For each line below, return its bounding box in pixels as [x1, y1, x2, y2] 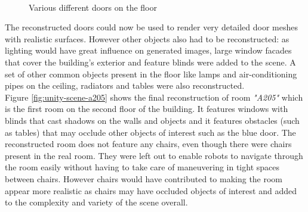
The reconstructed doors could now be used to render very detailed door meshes [5, 21, 298, 33]
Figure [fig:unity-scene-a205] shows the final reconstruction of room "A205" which [5, 91, 303, 103]
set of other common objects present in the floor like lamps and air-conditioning [5, 67, 297, 80]
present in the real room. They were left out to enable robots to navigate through [5, 149, 303, 161]
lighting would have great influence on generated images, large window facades [5, 44, 292, 57]
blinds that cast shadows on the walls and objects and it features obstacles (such [5, 114, 300, 126]
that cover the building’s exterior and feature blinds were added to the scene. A [5, 55, 296, 68]
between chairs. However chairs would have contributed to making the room [5, 172, 283, 185]
